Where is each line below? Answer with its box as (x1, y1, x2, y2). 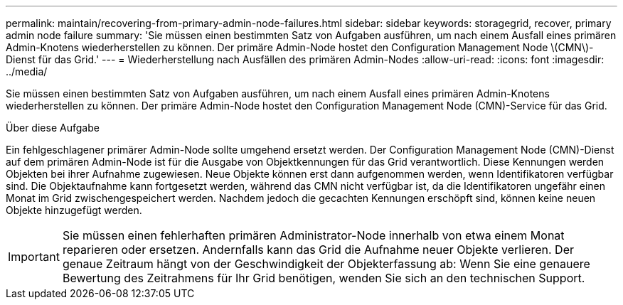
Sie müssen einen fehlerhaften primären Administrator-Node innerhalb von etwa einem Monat (62, 228, 565, 242)
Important (8, 250, 60, 264)
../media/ (6, 65, 48, 77)
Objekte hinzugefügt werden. (6, 204, 142, 216)
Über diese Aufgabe (6, 122, 100, 134)
